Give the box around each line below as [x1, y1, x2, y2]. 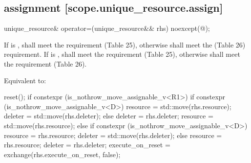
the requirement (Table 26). [4, 58, 87, 69]
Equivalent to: [4, 75, 46, 85]
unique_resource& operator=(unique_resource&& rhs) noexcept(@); [4, 23, 210, 33]
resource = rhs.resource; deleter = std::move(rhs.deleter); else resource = [4, 130, 222, 140]
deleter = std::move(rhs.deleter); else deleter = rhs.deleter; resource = [4, 111, 213, 121]
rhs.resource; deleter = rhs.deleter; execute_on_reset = [4, 140, 170, 150]
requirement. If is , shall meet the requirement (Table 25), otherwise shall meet [4, 49, 240, 59]
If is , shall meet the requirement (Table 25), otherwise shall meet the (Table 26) [4, 39, 246, 49]
